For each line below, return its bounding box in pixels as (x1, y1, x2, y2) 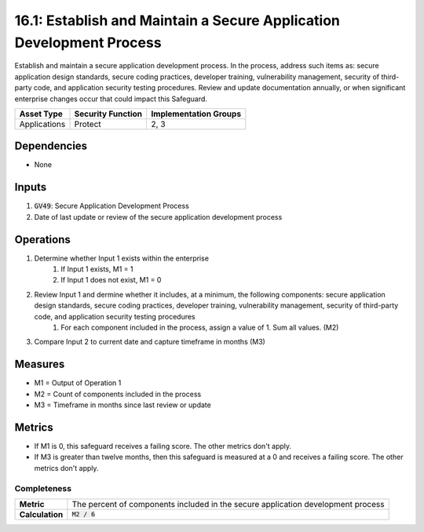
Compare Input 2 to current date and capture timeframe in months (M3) (34, 337, 266, 347)
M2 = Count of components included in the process (34, 389, 202, 399)
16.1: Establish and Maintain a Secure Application (14, 12, 341, 29)
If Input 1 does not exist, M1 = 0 (60, 275, 162, 285)
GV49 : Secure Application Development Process (34, 201, 190, 211)
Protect (74, 118, 101, 129)
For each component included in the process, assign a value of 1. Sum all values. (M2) (60, 322, 339, 332)
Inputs (14, 180, 47, 194)
